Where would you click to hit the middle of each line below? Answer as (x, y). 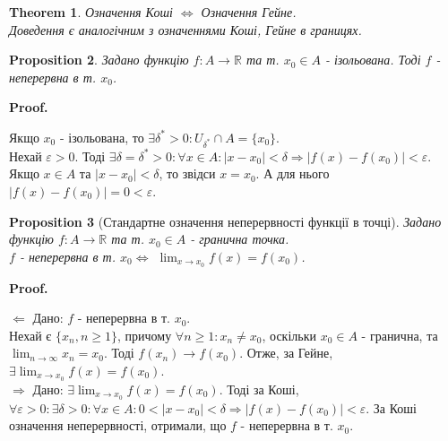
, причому (144, 335)
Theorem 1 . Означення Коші (91, 12)
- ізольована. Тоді (373, 60)
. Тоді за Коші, (259, 389)
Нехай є (30, 335)
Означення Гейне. (249, 12)
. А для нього (293, 173)
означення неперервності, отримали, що (118, 425)
